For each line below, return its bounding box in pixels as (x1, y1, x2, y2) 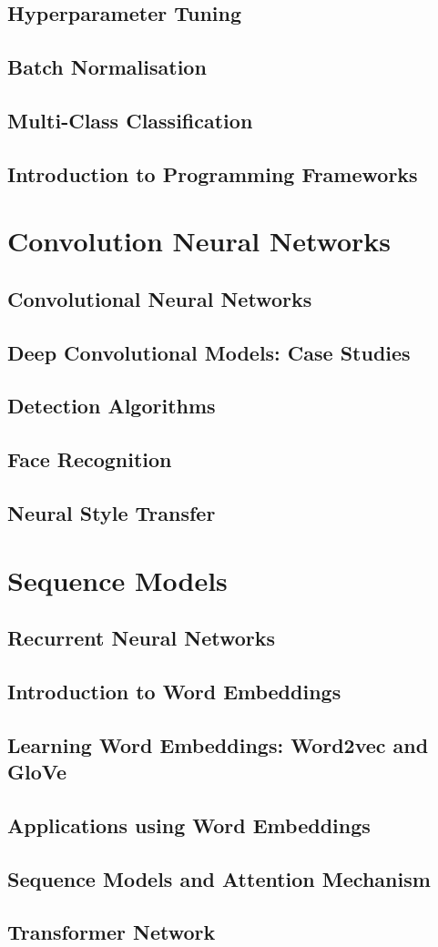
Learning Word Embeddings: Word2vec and (7, 730, 429, 759)
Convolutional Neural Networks (7, 284, 312, 312)
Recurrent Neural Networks (7, 624, 276, 652)
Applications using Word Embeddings (7, 810, 371, 839)
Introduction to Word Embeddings (7, 677, 341, 705)
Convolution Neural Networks (7, 222, 392, 260)
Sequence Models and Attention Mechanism (7, 864, 431, 892)
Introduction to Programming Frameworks (7, 159, 418, 188)
